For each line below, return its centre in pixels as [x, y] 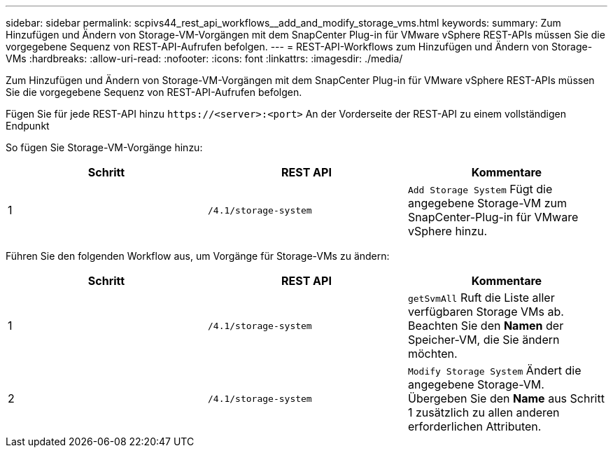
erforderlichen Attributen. [474, 426]
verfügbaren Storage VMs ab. [486, 312]
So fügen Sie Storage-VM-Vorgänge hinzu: [104, 147]
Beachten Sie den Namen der [486, 326]
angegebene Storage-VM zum [487, 203]
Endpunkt [28, 126]
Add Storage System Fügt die [480, 189]
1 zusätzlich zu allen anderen [484, 412]
